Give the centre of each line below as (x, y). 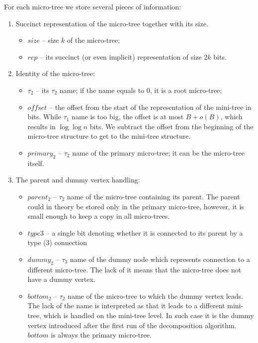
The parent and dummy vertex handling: (78, 180)
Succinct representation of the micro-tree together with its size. (112, 23)
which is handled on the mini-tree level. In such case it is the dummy (149, 315)
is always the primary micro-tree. (101, 335)
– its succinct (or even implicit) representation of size (121, 56)
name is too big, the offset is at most (128, 117)
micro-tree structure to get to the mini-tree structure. (109, 136)
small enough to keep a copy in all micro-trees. (99, 216)
